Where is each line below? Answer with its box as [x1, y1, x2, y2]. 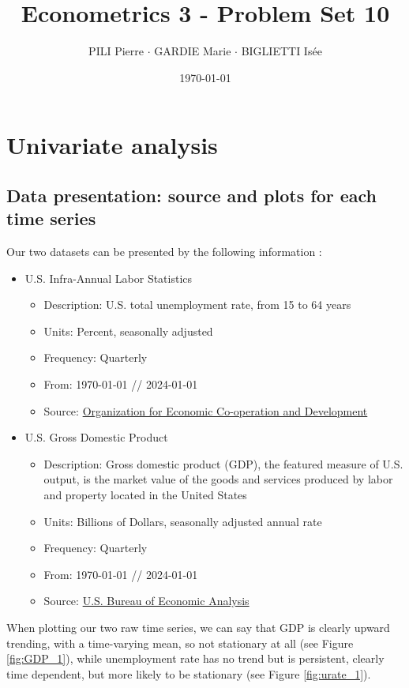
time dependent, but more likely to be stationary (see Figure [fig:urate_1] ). [6, 665, 371, 682]
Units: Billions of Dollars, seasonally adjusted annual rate [43, 513, 322, 529]
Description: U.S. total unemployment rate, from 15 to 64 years [43, 296, 351, 313]
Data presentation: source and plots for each [6, 182, 377, 207]
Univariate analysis [6, 129, 218, 161]
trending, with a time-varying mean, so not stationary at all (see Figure [6, 634, 354, 651]
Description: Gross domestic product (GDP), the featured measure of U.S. [43, 455, 403, 472]
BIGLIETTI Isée [241, 43, 322, 59]
